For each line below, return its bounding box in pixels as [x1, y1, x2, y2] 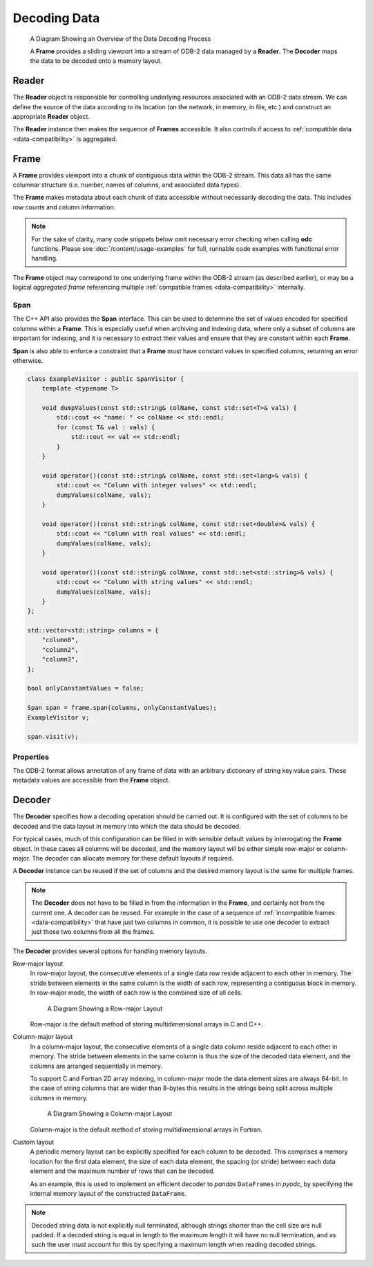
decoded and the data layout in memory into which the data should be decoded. [12, 822, 241, 830]
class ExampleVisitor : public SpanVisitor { [27, 375, 184, 383]
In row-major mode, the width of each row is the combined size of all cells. [30, 988, 243, 997]
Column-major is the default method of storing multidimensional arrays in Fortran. [30, 1125, 262, 1134]
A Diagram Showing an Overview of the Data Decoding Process [30, 35, 211, 43]
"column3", [41, 655, 79, 664]
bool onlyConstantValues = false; [27, 684, 144, 693]
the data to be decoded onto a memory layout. [30, 57, 162, 65]
